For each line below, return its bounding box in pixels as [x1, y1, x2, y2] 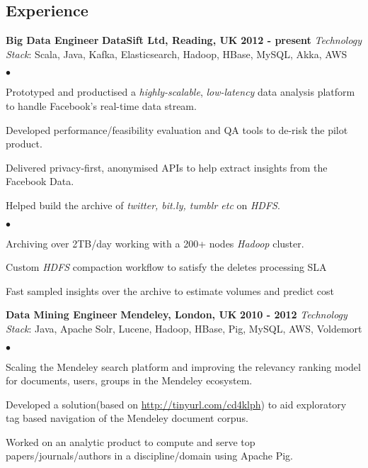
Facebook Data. [6, 174, 74, 189]
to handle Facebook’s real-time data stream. [6, 98, 197, 113]
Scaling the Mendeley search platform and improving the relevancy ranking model [6, 359, 361, 374]
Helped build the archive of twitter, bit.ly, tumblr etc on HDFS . [6, 197, 280, 212]
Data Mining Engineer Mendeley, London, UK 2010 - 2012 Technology [6, 307, 347, 322]
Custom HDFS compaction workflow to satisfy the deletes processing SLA [6, 260, 327, 274]
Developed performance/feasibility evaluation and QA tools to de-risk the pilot [6, 122, 348, 137]
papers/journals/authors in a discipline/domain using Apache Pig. [6, 448, 293, 463]
